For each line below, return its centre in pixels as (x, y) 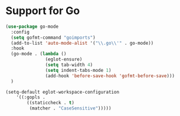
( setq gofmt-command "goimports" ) (53, 37)
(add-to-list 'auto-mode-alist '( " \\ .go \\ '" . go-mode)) (82, 43)
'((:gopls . (31, 97)
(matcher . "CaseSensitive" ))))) (70, 108)
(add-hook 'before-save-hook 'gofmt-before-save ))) (110, 76)
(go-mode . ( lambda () (39, 54)
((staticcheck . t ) (51, 103)
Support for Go (43, 11)
